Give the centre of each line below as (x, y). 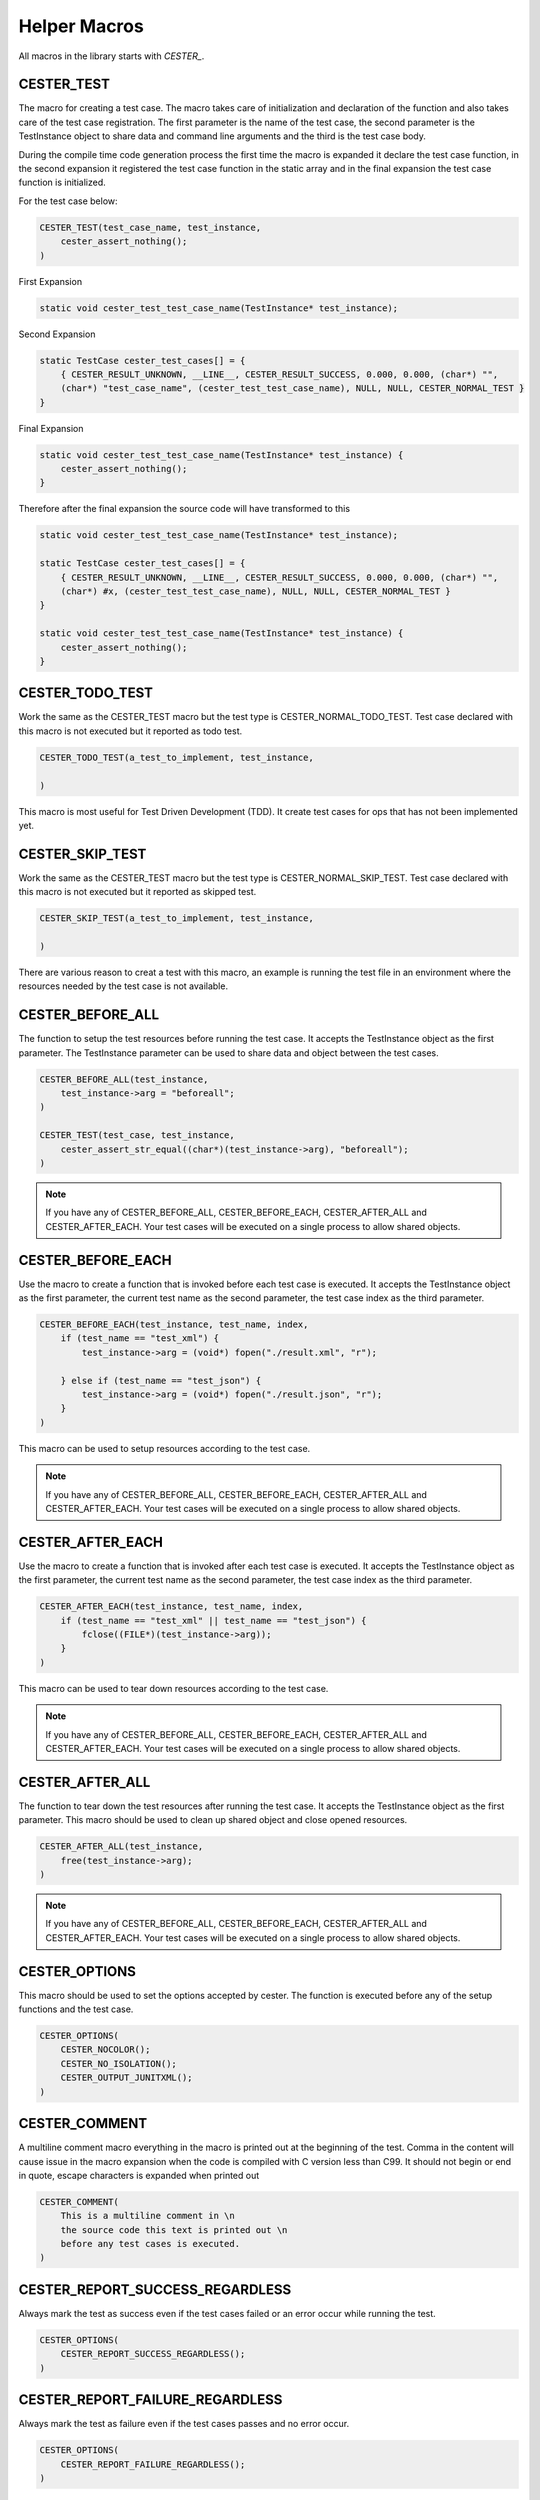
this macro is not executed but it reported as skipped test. (137, 892)
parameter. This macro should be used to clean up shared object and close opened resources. (213, 1820)
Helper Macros (81, 26)
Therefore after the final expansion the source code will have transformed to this (184, 509)
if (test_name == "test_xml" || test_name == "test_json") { (213, 1620)
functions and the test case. (76, 2009)
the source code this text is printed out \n (174, 2229)
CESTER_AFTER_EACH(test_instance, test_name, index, (171, 1606)
